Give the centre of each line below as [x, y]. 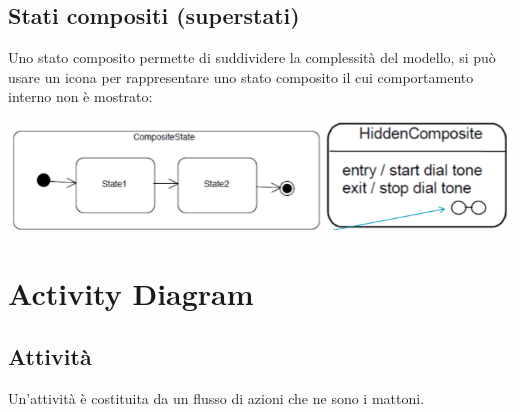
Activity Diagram [131, 292]
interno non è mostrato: [80, 96]
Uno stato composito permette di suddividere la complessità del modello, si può [252, 57]
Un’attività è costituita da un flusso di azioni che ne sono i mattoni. [216, 397]
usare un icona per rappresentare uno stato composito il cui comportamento [241, 76]
